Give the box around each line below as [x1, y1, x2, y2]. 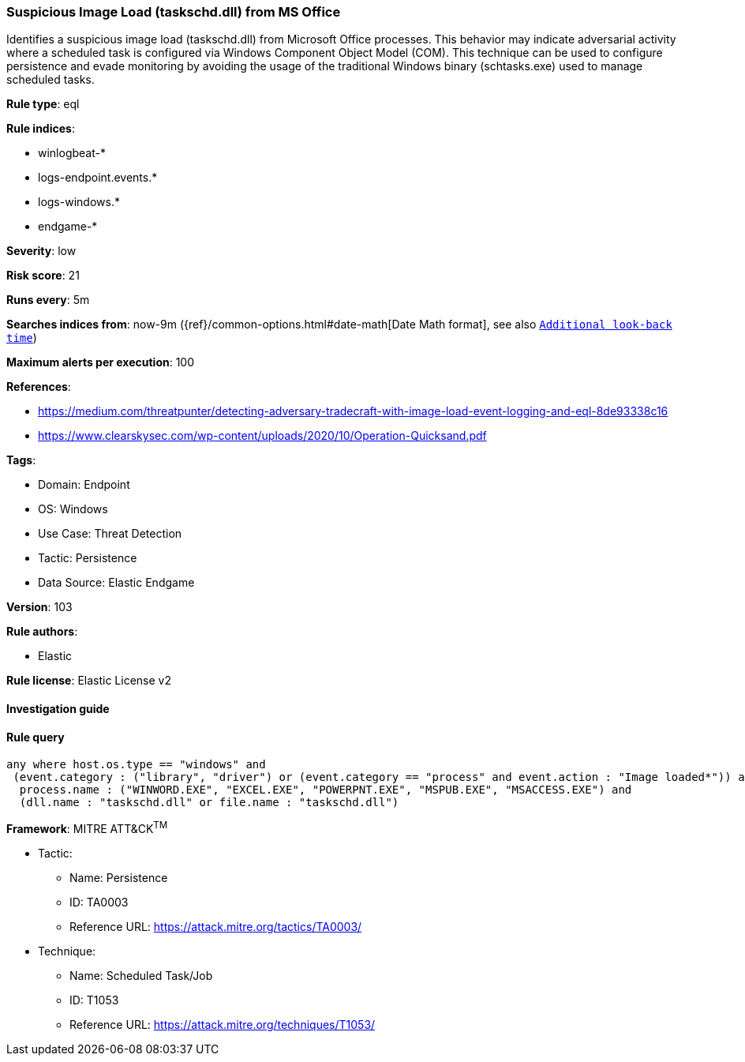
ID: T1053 [69, 993, 119, 1007]
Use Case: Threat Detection [38, 527, 182, 541]
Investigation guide [6, 701, 110, 715]
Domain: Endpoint [38, 478, 130, 492]
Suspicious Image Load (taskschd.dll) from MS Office [6, 4, 341, 20]
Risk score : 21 [6, 268, 80, 283]
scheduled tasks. [6, 73, 95, 87]
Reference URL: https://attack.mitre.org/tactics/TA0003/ [69, 919, 362, 933]
